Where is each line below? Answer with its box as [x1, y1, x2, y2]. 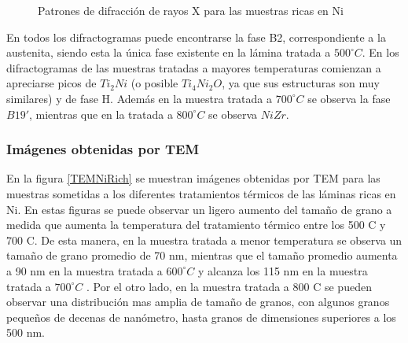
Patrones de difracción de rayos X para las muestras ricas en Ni [38, 2, 344, 18]
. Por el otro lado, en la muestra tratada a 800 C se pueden [86, 278, 372, 294]
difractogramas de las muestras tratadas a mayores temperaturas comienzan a [6, 59, 381, 76]
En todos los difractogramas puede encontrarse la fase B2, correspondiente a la [6, 28, 386, 45]
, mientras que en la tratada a [29, 105, 173, 122]
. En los [362, 44, 399, 61]
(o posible [130, 75, 178, 91]
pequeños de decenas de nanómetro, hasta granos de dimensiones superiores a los [6, 308, 396, 325]
